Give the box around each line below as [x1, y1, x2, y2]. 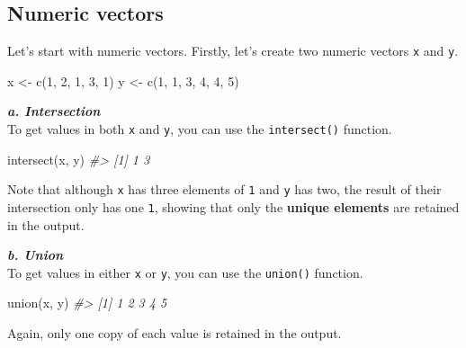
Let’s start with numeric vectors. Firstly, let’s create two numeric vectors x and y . [7, 41, 459, 60]
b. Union [7, 245, 64, 264]
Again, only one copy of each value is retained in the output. [7, 324, 342, 343]
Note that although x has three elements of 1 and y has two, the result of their [7, 180, 442, 199]
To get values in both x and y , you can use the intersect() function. [7, 120, 392, 138]
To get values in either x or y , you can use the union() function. [7, 263, 363, 281]
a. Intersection [7, 102, 101, 120]
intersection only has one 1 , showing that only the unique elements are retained [7, 197, 460, 216]
